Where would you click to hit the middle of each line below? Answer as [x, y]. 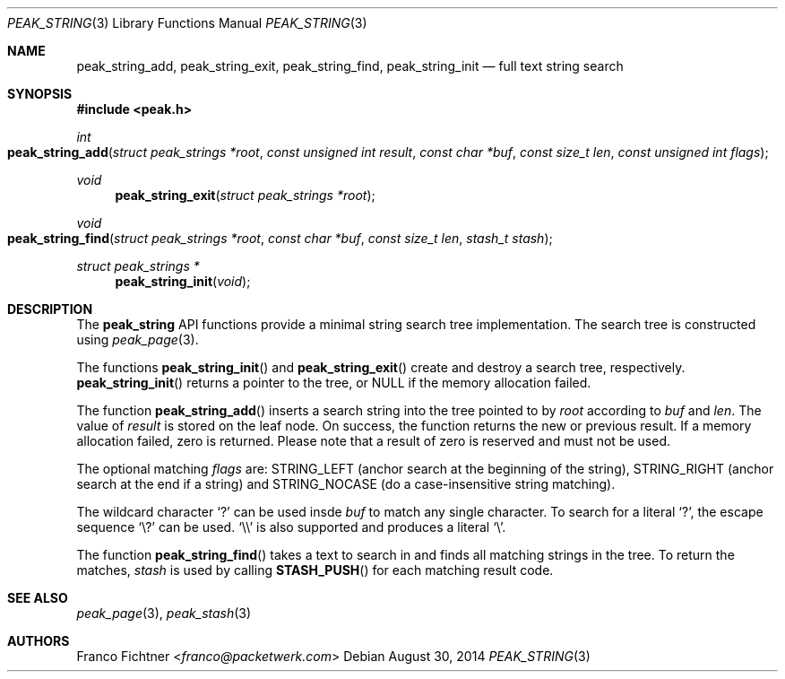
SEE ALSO [38, 598]
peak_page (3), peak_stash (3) [164, 613]
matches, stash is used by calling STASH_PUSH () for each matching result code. [315, 570]
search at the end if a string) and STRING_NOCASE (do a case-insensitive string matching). [346, 484]
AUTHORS [39, 641]
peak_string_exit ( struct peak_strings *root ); [245, 195]
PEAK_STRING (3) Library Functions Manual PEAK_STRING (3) [187, 23]
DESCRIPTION [50, 309]
